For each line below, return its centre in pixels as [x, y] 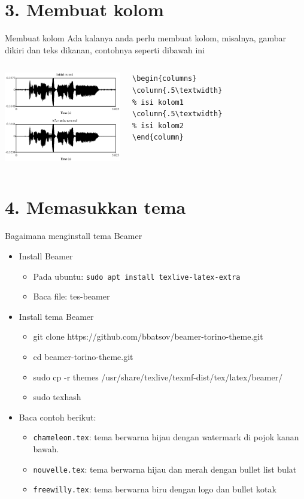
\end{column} [158, 137]
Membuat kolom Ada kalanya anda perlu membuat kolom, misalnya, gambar [145, 38]
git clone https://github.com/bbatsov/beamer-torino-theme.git [148, 336]
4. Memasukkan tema [95, 207]
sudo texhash [57, 397]
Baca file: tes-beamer [72, 296]
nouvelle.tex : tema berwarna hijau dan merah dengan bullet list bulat [165, 469]
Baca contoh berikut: [57, 417]
